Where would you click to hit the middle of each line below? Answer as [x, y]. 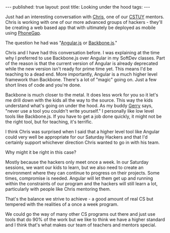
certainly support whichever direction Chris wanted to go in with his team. [82, 142]
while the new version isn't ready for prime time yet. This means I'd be [79, 69]
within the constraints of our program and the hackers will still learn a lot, [81, 184]
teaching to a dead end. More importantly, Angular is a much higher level [81, 74]
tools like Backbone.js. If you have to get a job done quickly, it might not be [83, 116]
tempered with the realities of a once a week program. [62, 204]
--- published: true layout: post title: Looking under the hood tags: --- [78, 7]
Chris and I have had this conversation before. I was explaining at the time [82, 53]
